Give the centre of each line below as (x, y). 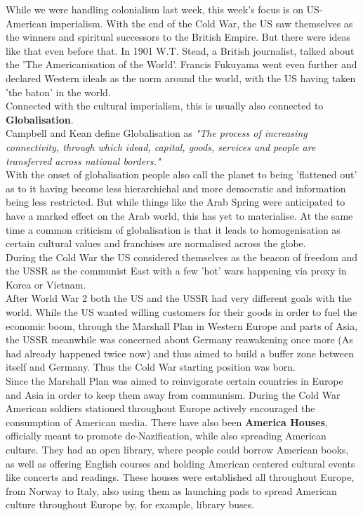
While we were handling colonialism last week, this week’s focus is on (154, 9)
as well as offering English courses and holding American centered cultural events (180, 463)
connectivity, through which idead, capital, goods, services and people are (161, 146)
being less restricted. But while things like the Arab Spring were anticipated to (176, 202)
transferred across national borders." (83, 160)
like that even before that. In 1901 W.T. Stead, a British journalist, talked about (180, 50)
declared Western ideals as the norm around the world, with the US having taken (181, 78)
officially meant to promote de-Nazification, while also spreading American (166, 436)
